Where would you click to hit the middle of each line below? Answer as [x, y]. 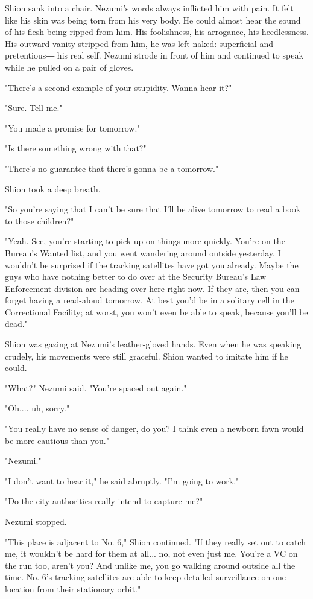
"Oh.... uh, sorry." [37, 408]
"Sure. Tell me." [34, 108]
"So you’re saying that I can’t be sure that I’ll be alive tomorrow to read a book [153, 209]
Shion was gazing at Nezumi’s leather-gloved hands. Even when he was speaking [153, 344]
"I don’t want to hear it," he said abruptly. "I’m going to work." [122, 480]
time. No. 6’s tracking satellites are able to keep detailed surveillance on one [145, 577]
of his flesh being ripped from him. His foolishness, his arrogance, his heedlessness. [157, 32]
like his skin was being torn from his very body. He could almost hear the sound [153, 20]
